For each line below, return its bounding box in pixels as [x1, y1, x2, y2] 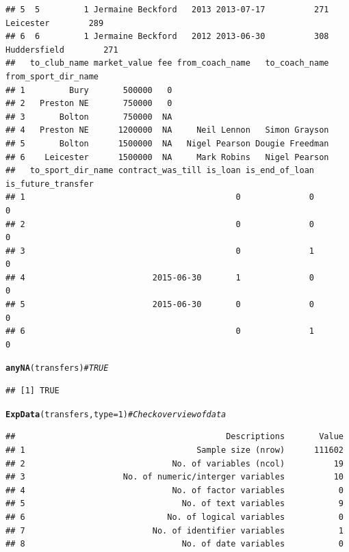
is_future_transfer [5, 179, 94, 189]
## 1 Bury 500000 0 [5, 85, 172, 95]
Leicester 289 [5, 18, 104, 28]
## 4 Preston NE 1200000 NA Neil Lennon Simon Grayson [5, 125, 329, 135]
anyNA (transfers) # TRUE [5, 363, 109, 373]
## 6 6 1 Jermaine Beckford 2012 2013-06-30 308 [5, 31, 329, 42]
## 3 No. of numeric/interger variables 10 [5, 472, 344, 482]
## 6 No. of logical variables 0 [5, 512, 344, 522]
